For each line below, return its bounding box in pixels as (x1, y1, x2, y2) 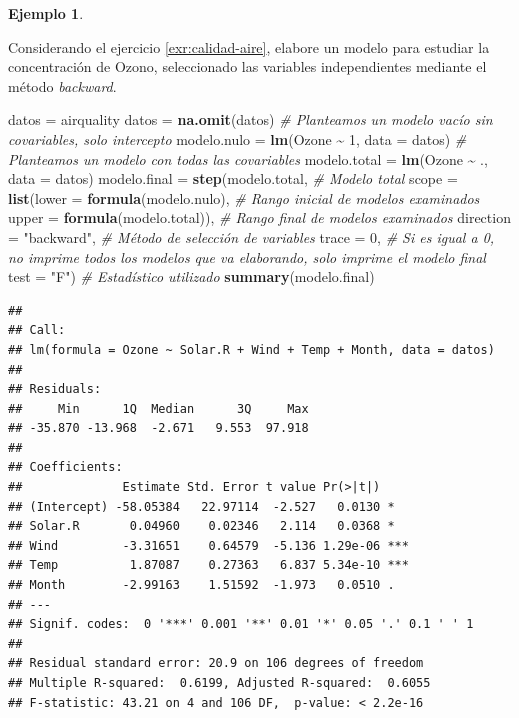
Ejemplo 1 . (8, 3, 84, 23)
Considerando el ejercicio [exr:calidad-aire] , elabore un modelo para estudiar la (8, 36, 490, 57)
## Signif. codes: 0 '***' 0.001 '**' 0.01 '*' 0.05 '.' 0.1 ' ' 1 (8, 617, 474, 632)
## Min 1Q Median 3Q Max (8, 401, 309, 416)
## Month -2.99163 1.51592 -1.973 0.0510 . (8, 578, 395, 593)
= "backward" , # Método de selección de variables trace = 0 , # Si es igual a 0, (8, 226, 495, 247)
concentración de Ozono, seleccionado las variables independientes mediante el (8, 56, 487, 77)
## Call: (8, 323, 66, 338)
